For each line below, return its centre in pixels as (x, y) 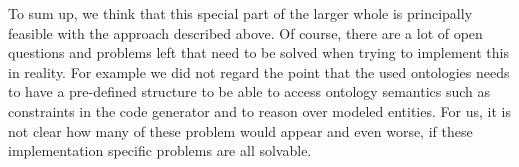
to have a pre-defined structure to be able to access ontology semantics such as (249, 91)
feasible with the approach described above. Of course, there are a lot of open (245, 32)
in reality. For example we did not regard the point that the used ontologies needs (259, 71)
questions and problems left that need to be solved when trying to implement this (258, 52)
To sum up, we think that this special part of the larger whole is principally (240, 13)
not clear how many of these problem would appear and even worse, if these (240, 130)
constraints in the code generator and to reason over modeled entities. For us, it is (259, 110)
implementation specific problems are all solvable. (160, 150)
